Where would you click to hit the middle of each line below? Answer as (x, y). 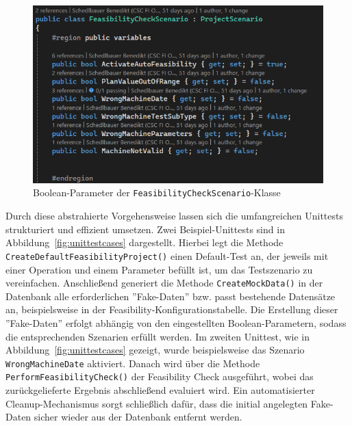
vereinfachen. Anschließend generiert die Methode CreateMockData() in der (164, 283)
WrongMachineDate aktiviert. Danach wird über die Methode (133, 363)
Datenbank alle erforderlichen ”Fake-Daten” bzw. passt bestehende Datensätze (171, 296)
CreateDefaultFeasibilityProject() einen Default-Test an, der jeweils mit (167, 255)
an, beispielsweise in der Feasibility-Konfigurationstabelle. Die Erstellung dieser (172, 309)
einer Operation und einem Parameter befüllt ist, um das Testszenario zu (159, 269)
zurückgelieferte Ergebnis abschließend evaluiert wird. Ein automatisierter (160, 390)
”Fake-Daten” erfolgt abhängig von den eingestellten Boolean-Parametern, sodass (176, 322)
